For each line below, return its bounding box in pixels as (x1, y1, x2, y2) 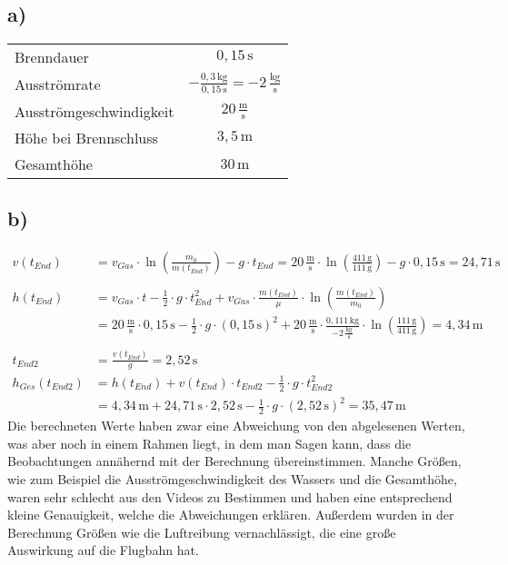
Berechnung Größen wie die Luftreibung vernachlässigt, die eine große (7, 522, 396, 541)
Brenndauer (15, 46, 89, 68)
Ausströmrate (15, 73, 101, 94)
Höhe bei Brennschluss (15, 126, 158, 148)
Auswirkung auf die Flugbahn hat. (7, 540, 199, 560)
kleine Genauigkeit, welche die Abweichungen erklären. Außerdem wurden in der (7, 505, 454, 524)
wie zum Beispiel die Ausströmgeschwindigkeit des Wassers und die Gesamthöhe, (7, 469, 457, 488)
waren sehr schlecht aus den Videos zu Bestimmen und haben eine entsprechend (7, 487, 453, 506)
